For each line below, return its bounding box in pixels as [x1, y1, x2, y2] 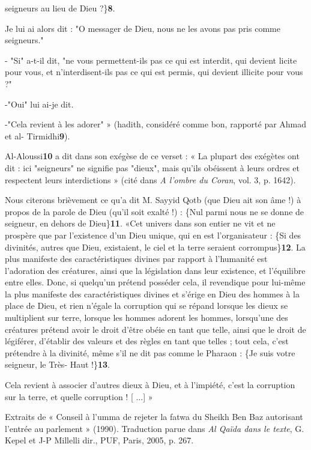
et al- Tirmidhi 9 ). [5, 129, 70, 142]
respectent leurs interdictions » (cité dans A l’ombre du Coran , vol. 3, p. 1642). [5, 173, 296, 186]
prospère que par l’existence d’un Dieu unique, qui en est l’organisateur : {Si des [5, 228, 301, 241]
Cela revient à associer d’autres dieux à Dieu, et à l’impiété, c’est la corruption [5, 379, 295, 391]
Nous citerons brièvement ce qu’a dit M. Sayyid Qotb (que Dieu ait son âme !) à [5, 193, 301, 206]
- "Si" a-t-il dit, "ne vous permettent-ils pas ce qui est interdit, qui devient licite [5, 53, 297, 66]
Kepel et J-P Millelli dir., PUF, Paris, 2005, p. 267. [5, 434, 194, 446]
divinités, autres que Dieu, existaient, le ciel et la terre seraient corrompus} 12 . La [5, 240, 306, 253]
